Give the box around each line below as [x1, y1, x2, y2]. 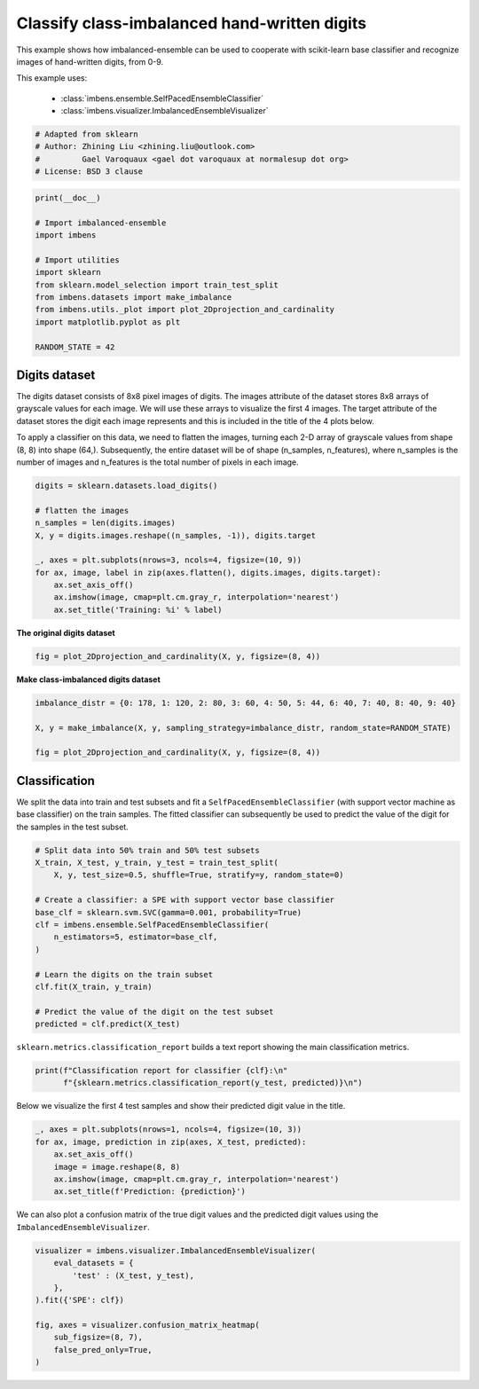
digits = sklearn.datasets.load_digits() [35, 480, 218, 490]
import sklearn [35, 267, 101, 278]
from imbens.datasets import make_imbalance [35, 292, 232, 302]
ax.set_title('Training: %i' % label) [53, 604, 223, 615]
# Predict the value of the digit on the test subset [35, 1007, 274, 1016]
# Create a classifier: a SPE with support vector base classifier [35, 895, 335, 905]
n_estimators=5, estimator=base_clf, [53, 932, 218, 942]
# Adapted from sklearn [35, 129, 139, 139]
